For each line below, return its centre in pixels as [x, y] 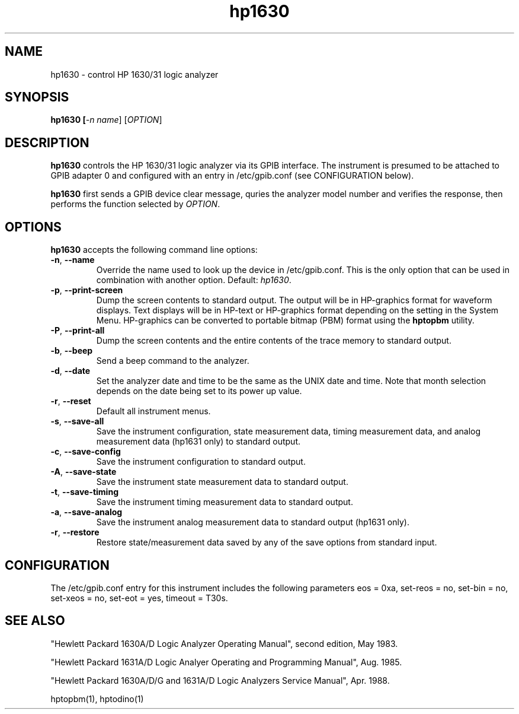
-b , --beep [72, 351]
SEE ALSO [35, 621]
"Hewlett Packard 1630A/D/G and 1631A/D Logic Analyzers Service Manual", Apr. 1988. [220, 680]
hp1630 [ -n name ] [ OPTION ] [106, 120]
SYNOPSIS [37, 97]
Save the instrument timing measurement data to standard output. [225, 502]
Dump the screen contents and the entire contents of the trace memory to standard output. [274, 341]
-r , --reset [71, 401]
